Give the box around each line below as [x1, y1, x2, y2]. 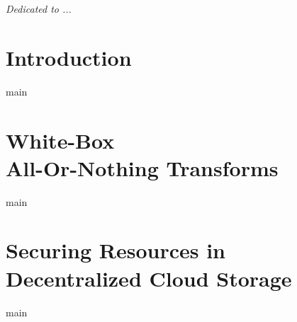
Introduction [6, 42, 132, 71]
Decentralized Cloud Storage [6, 263, 292, 292]
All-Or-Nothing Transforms [6, 153, 279, 182]
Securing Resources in [6, 236, 225, 265]
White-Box [6, 125, 115, 154]
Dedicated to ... [6, 1, 72, 16]
